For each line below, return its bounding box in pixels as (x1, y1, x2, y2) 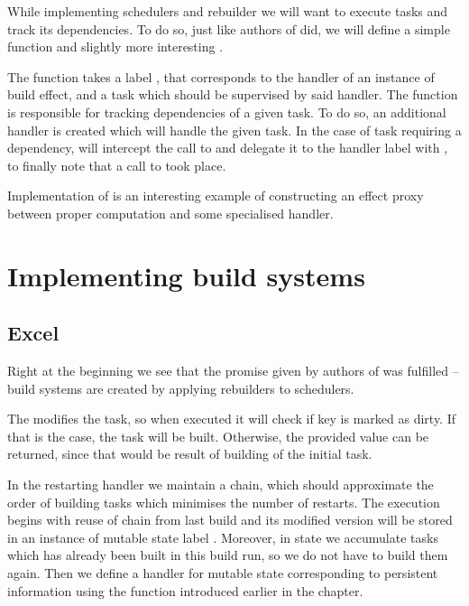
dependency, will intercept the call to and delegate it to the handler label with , (7, 138, 448, 157)
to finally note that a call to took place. (7, 155, 226, 174)
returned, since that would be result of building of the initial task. (7, 444, 372, 463)
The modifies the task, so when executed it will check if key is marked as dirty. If (7, 409, 456, 428)
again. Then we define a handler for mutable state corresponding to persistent (7, 564, 438, 583)
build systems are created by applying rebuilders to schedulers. (7, 378, 354, 397)
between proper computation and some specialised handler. (7, 203, 334, 222)
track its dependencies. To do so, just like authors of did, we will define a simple (7, 19, 450, 38)
